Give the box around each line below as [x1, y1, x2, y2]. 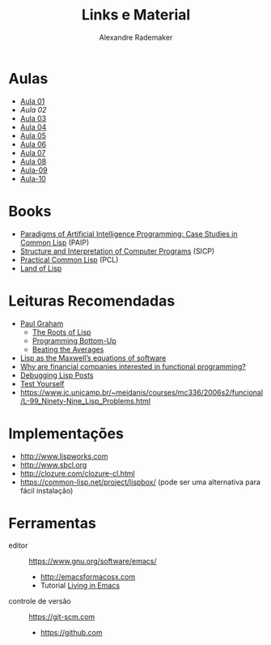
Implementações [8, 424, 124, 442]
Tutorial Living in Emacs [40, 581, 120, 591]
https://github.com [40, 628, 103, 638]
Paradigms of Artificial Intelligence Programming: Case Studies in [19, 229, 238, 238]
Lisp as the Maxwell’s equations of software [19, 352, 167, 362]
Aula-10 [19, 173, 46, 183]
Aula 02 [19, 105, 47, 114]
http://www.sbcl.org [19, 459, 87, 469]
